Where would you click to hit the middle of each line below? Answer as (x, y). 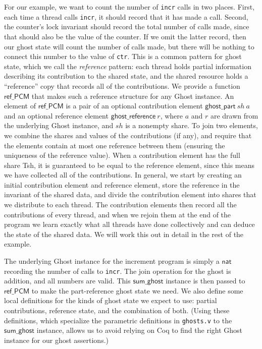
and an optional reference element (56, 115)
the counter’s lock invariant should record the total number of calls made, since (127, 26)
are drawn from (234, 115)
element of (20, 106)
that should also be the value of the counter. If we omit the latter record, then (125, 36)
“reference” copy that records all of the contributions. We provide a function (122, 85)
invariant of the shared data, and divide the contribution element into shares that (130, 194)
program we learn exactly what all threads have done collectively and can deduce (129, 224)
